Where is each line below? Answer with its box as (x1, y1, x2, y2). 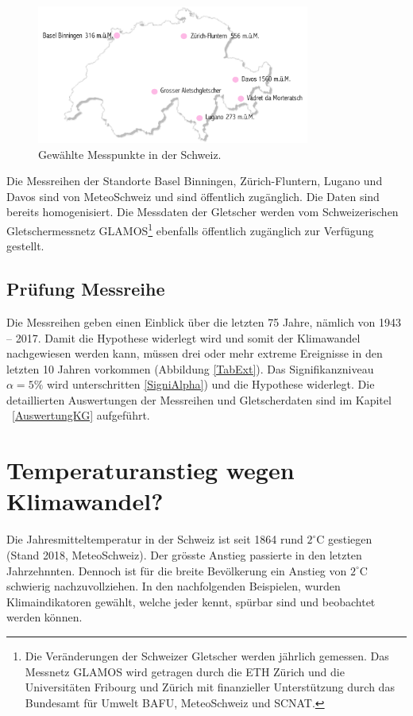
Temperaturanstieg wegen (6, 454, 295, 486)
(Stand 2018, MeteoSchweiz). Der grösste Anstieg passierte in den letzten (6, 546, 362, 563)
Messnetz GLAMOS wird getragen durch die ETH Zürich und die (25, 663, 345, 679)
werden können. (6, 609, 83, 625)
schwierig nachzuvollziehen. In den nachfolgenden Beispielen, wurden (6, 578, 341, 594)
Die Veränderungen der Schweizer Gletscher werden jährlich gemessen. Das (25, 647, 389, 664)
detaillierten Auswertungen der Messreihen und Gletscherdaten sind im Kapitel (6, 391, 392, 408)
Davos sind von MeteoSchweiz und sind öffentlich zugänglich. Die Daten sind (6, 188, 380, 204)
